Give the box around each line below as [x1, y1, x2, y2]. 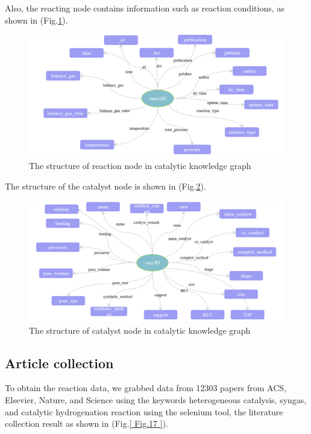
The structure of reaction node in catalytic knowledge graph [29, 159, 251, 172]
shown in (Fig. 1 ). [5, 13, 68, 26]
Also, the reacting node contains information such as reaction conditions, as [5, 2, 284, 14]
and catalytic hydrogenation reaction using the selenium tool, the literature [5, 405, 283, 418]
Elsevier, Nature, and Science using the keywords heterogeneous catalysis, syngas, [5, 394, 307, 406]
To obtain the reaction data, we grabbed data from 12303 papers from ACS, [5, 381, 286, 394]
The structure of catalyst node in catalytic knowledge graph [29, 324, 251, 336]
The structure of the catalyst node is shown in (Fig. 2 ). [5, 179, 206, 192]
